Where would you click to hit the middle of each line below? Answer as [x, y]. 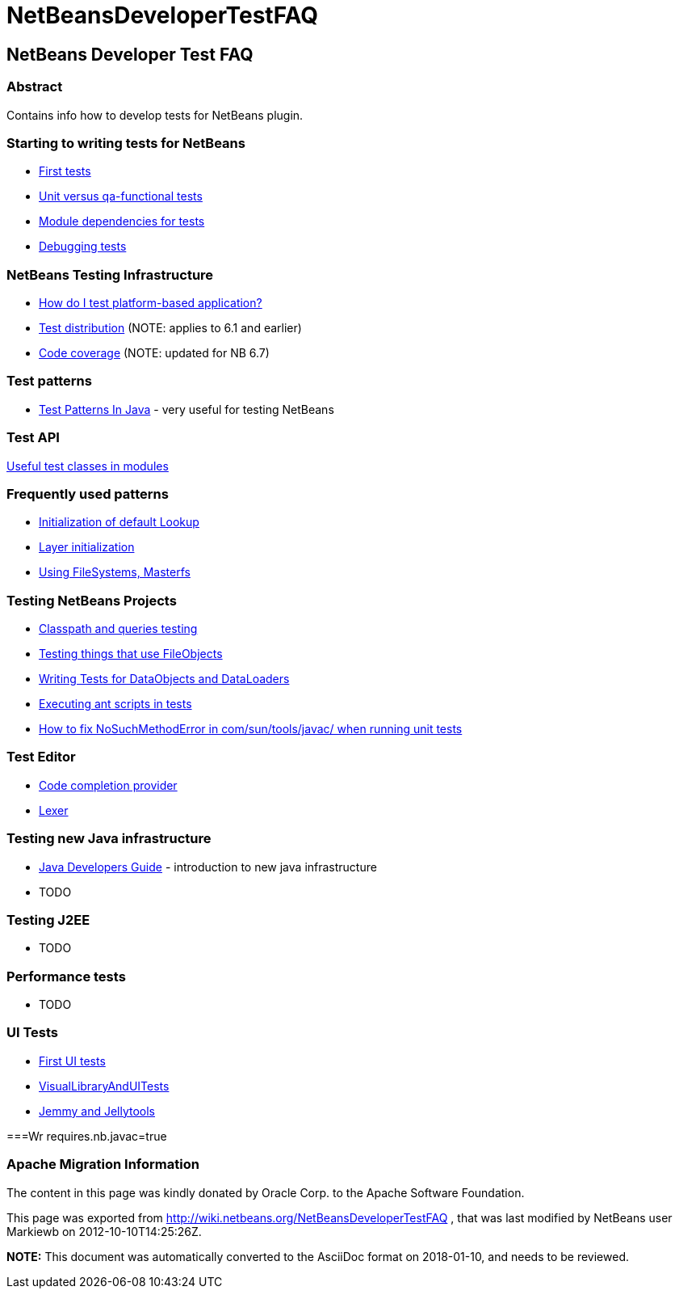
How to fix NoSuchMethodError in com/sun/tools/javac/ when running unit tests [251, 729]
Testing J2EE [48, 920]
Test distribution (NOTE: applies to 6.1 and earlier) [170, 328]
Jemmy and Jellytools [97, 1111]
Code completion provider [108, 785]
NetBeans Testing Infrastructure [110, 274]
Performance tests [66, 976]
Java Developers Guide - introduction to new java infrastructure [208, 867]
